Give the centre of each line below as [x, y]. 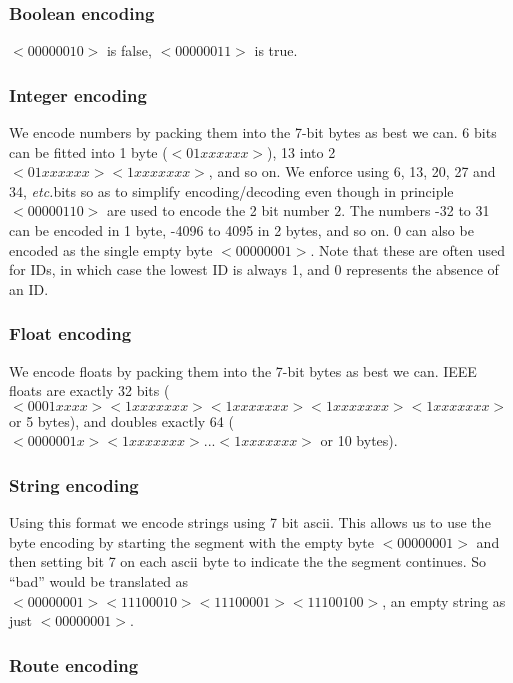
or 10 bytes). [359, 440]
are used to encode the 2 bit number [218, 210]
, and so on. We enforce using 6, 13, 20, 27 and [352, 171]
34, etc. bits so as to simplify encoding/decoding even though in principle [231, 190]
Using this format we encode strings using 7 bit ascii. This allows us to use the [250, 522]
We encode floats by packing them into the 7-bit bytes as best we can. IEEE [243, 370]
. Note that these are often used [408, 249]
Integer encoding [78, 94]
